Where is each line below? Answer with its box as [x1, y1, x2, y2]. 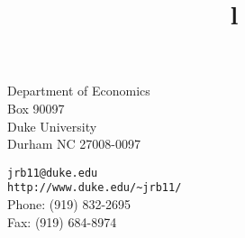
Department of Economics [7, 81, 150, 100]
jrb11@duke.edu [7, 166, 98, 179]
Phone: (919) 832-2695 [7, 195, 132, 214]
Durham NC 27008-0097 [7, 134, 141, 153]
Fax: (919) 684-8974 [7, 212, 117, 231]
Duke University [7, 116, 97, 135]
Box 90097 [7, 98, 65, 117]
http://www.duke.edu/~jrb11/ [7, 181, 182, 195]
